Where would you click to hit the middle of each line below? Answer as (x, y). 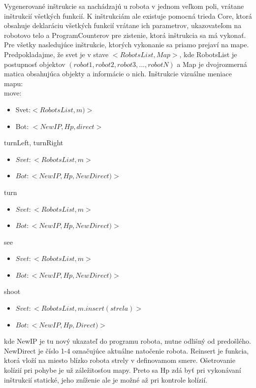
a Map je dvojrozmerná (212, 64)
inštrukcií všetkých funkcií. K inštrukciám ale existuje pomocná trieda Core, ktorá (128, 16)
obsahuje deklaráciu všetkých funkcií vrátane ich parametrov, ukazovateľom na (123, 25)
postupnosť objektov (35, 64)
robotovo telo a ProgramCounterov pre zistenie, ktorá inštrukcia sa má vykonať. (125, 35)
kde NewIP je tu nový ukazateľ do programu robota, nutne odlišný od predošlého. (128, 341)
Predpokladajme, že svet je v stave (56, 54)
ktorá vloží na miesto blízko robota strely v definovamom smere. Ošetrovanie (120, 360)
